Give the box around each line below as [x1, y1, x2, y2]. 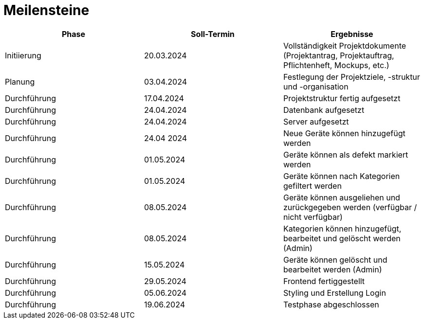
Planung [5, 76, 35, 87]
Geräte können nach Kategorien [283, 171, 400, 181]
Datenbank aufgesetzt [283, 105, 365, 115]
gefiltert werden [283, 180, 342, 191]
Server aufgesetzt [283, 116, 349, 126]
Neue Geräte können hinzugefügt [283, 128, 406, 138]
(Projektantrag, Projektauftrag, [283, 50, 394, 60]
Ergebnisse [331, 29, 373, 39]
